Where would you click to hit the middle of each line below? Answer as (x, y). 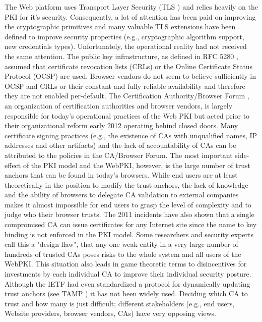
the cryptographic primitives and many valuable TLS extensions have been (120, 26)
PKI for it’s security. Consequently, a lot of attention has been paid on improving (130, 16)
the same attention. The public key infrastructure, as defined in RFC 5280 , (121, 56)
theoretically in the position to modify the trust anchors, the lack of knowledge (126, 184)
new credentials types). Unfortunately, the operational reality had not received (126, 46)
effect (13, 165)
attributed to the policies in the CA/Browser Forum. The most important (119, 155)
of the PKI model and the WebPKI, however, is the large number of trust (137, 165)
